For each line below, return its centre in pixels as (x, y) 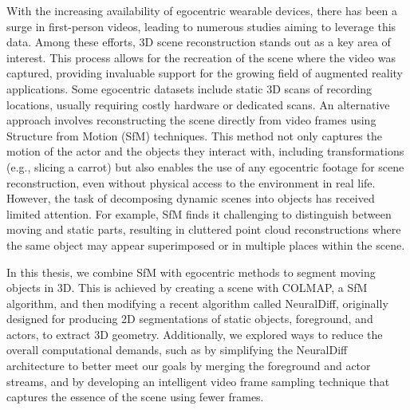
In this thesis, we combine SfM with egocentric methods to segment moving (191, 272)
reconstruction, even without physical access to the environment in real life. (191, 182)
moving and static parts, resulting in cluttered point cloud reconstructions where (204, 229)
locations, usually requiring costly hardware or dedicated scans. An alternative (198, 104)
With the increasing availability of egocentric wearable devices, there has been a (202, 10)
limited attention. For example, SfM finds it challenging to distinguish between (199, 213)
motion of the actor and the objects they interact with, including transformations (205, 151)
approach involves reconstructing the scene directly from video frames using (191, 120)
